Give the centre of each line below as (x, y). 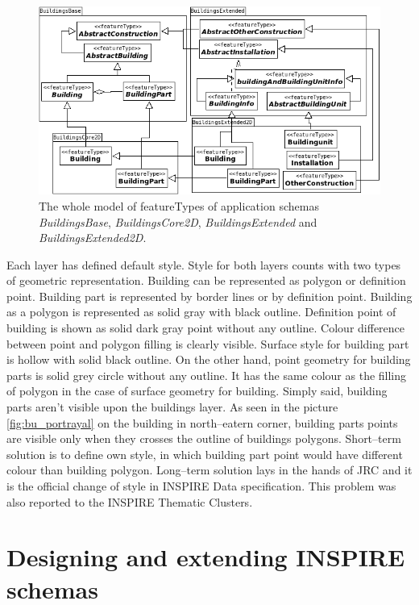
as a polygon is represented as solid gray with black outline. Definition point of (201, 312)
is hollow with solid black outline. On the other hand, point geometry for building (209, 359)
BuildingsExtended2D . (93, 238)
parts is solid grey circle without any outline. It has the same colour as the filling (207, 375)
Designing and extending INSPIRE (206, 557)
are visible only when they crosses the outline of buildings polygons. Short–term (204, 438)
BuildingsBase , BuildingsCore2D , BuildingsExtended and (178, 221)
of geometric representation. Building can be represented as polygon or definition (206, 280)
